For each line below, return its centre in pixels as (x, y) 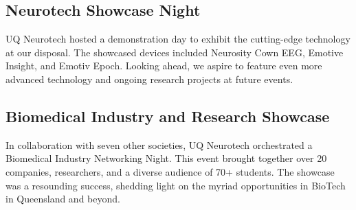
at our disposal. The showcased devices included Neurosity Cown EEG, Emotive (175, 52)
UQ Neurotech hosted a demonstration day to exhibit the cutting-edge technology (178, 39)
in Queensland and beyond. (63, 199)
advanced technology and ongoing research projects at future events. (149, 79)
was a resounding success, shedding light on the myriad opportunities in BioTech (176, 185)
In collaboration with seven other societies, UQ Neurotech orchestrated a (159, 144)
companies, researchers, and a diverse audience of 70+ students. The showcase (170, 171)
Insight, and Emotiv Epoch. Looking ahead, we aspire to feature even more (164, 66)
